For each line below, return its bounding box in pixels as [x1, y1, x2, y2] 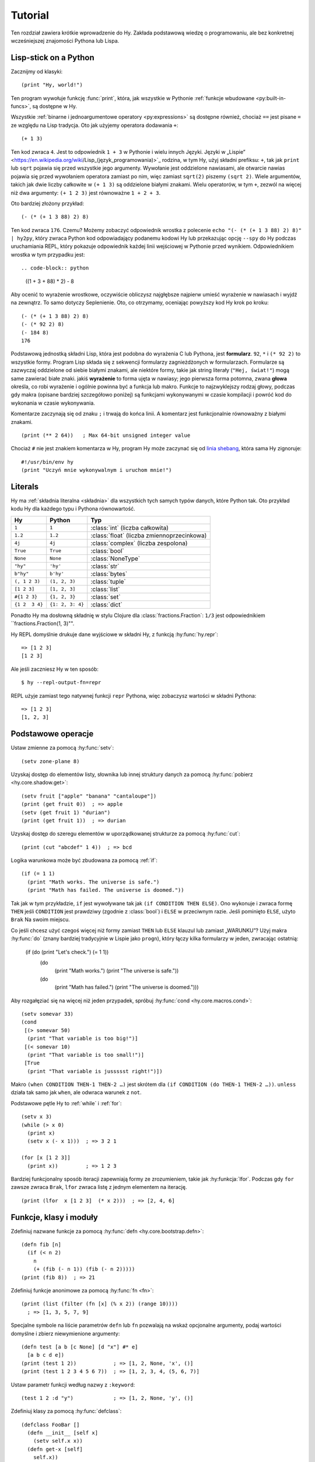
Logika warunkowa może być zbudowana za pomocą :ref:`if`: [10, 857, 157, 864]
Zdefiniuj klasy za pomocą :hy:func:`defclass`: [10, 1408, 122, 1415]
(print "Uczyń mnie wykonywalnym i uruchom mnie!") [21, 467, 172, 474]
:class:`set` [90, 592, 121, 601]
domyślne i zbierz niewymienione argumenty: [10, 1330, 120, 1337]
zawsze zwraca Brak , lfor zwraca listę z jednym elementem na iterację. [10, 1184, 187, 1191]
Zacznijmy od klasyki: [10, 68, 63, 75]
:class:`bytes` [90, 570, 128, 578]
